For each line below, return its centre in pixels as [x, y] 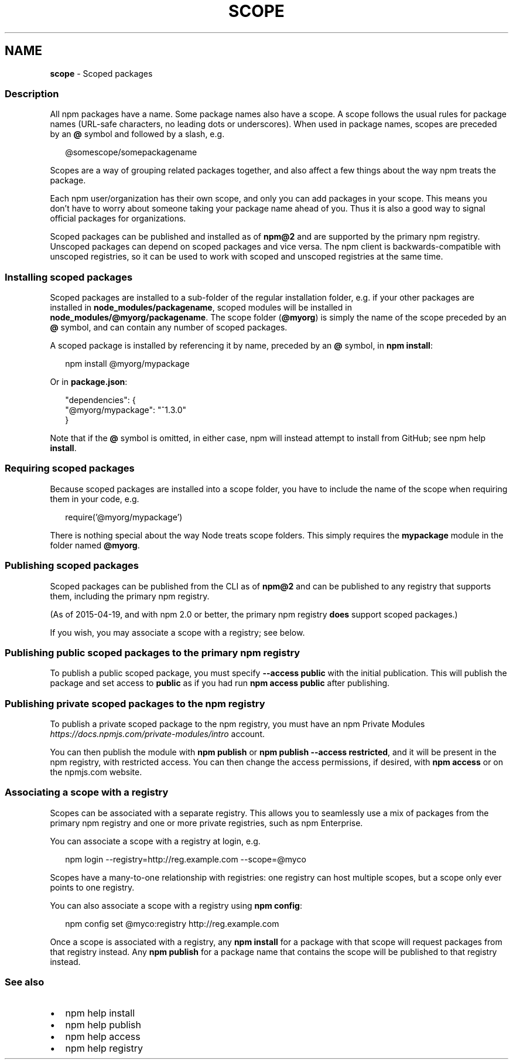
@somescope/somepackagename [131, 152]
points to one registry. [92, 887]
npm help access [103, 1036]
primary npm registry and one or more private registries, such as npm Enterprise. [206, 823]
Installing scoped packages [69, 277]
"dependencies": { [100, 400]
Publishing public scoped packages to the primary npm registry [153, 652]
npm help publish [103, 1024]
